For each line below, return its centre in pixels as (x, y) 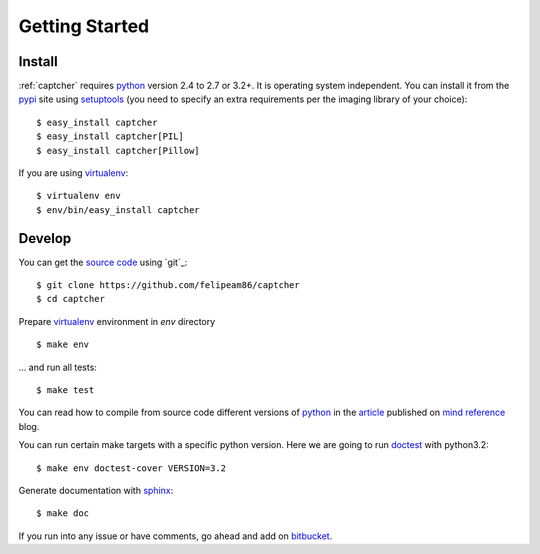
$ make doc (63, 513)
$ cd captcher (70, 299)
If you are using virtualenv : (73, 173)
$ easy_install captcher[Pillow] (118, 150)
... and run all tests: (57, 367)
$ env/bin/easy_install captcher (118, 209)
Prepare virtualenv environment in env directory (117, 321)
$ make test (65, 390)
